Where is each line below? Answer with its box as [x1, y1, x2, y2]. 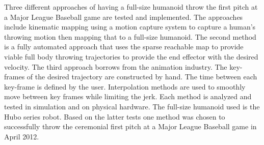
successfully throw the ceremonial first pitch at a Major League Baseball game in [4, 121, 257, 132]
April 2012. [4, 131, 39, 141]
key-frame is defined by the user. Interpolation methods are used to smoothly [4, 81, 246, 92]
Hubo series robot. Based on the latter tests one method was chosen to [4, 111, 225, 122]
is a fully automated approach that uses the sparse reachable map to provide [4, 41, 244, 52]
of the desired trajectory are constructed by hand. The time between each [27, 71, 257, 82]
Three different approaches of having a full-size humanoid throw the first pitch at [4, 2, 258, 12]
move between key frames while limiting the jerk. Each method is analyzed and [4, 91, 252, 102]
